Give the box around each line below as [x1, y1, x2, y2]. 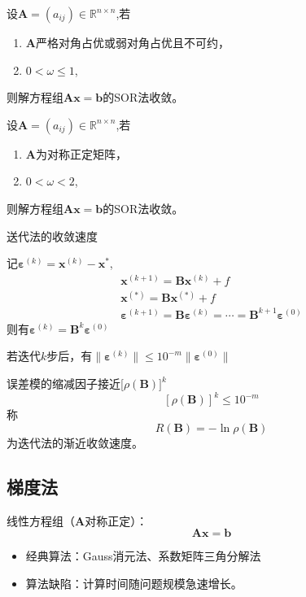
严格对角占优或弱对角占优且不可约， [35, 34, 229, 50]
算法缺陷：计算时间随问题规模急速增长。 [25, 574, 243, 591]
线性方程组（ [7, 512, 75, 529]
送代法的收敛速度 [7, 227, 98, 244]
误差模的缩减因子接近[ [7, 375, 124, 392]
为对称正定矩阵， [35, 145, 127, 162]
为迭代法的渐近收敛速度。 [7, 434, 143, 451]
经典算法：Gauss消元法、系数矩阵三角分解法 [25, 547, 261, 564]
